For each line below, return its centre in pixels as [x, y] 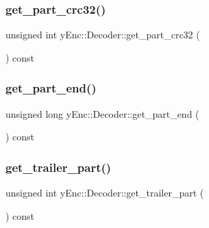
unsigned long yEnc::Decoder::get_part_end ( [102, 113]
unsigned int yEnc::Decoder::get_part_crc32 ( [103, 35]
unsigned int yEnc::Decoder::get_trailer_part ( [105, 193]
